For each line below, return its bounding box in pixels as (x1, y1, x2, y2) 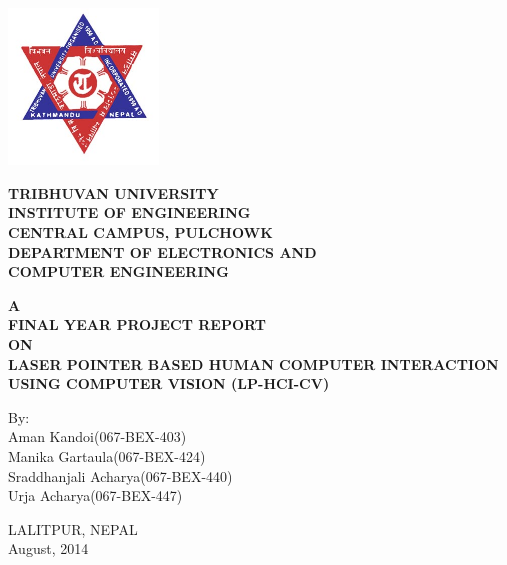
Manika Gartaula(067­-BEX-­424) (8, 445, 206, 466)
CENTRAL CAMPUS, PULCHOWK (8, 222, 273, 243)
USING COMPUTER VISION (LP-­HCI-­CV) (8, 373, 330, 394)
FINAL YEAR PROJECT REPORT (8, 314, 266, 335)
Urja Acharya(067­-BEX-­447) (8, 485, 183, 506)
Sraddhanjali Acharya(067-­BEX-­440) (8, 465, 233, 486)
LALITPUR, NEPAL (8, 518, 138, 539)
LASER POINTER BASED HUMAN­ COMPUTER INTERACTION (8, 353, 499, 374)
